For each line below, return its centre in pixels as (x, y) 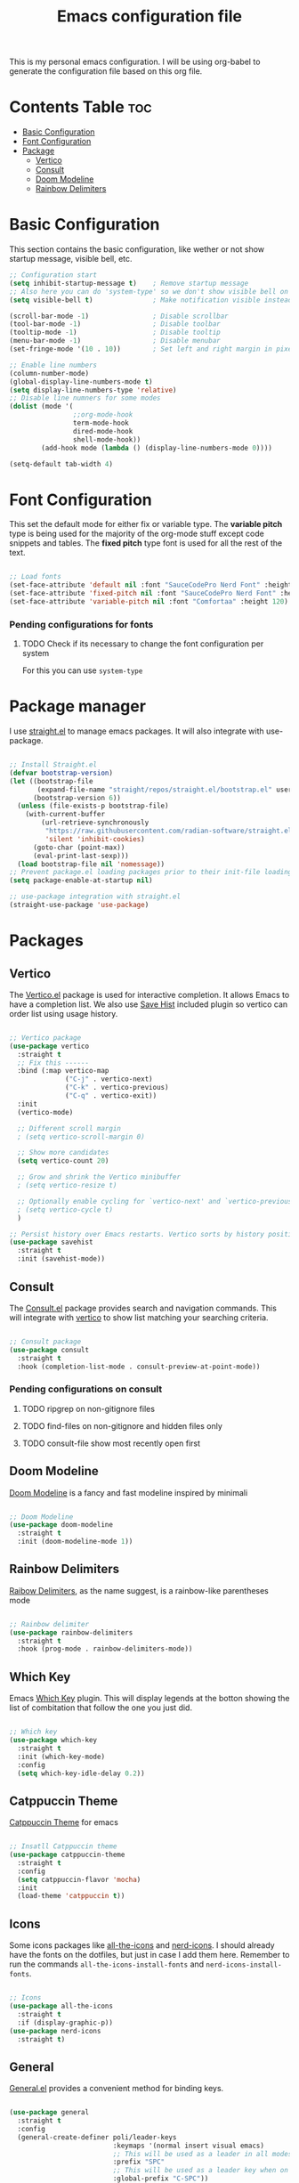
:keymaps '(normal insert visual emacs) (189, 2146)
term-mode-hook (101, 423)
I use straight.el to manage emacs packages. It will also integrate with (137, 731)
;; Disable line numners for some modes (85, 398)
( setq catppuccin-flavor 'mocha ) (79, 1879)
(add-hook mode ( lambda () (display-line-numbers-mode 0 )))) (157, 448)
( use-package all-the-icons (61, 2006)
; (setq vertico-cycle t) (65, 1209)
